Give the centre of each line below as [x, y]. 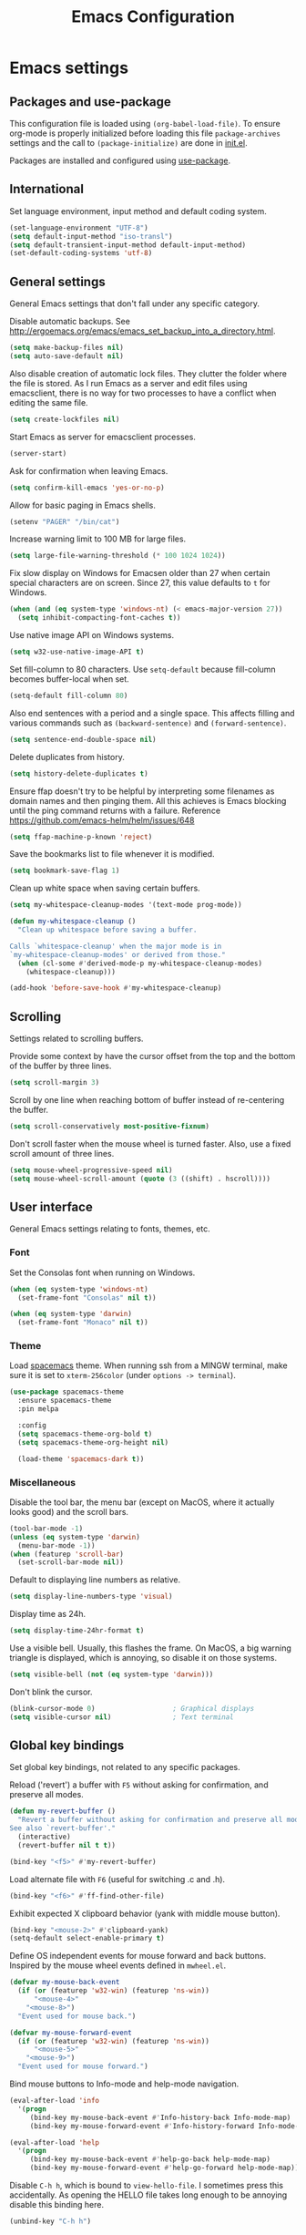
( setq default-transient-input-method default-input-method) [128, 245]
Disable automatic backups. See [70, 322]
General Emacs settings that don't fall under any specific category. [134, 304]
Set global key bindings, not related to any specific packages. [125, 1767]
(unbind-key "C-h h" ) [51, 2221]
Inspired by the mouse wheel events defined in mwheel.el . [117, 1965]
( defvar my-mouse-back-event [65, 1983]
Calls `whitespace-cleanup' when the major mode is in [116, 946]
